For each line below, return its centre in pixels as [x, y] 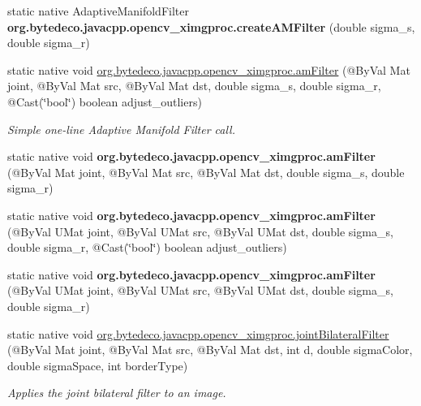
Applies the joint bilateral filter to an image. [117, 393]
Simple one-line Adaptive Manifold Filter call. [122, 129]
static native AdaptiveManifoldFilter [98, 11]
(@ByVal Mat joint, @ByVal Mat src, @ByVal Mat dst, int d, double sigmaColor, [210, 350]
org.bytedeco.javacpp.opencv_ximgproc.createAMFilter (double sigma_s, [211, 26]
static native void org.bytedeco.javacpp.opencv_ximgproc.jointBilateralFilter [198, 333]
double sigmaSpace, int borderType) [98, 365]
